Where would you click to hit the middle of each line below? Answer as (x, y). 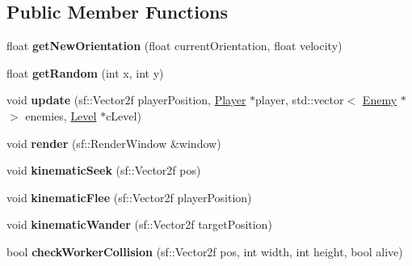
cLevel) (124, 115)
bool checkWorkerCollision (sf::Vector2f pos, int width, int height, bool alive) (205, 251)
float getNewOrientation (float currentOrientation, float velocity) (174, 46)
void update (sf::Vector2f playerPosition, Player (126, 100)
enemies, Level (61, 115)
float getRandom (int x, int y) (85, 72)
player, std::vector (300, 100)
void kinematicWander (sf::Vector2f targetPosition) (139, 224)
